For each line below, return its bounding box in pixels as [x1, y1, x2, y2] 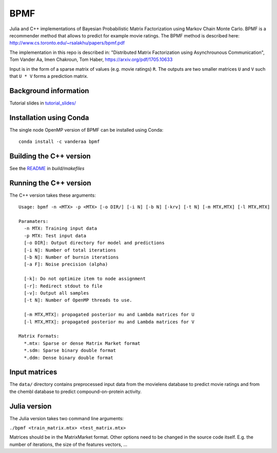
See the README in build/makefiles [9, 166, 85, 171]
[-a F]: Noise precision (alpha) [24, 261, 108, 267]
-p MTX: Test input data [24, 233, 87, 238]
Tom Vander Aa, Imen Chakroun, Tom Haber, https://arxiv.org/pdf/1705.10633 [9, 56, 173, 63]
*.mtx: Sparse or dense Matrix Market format [24, 340, 141, 346]
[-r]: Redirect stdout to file [24, 283, 103, 289]
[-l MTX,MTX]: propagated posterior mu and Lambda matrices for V [24, 319, 194, 325]
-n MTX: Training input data [24, 225, 97, 232]
